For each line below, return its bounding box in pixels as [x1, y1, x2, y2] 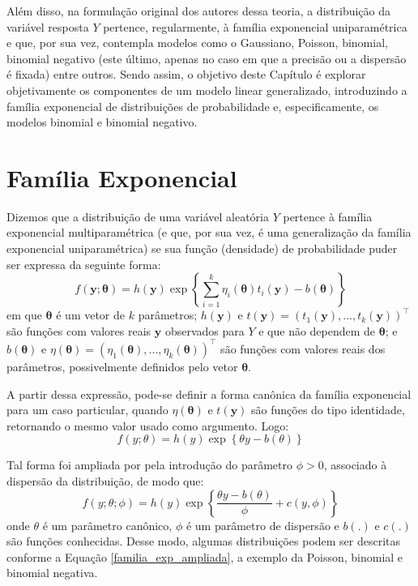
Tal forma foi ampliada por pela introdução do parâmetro [6, 456, 292, 473]
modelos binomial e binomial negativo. [6, 113, 198, 130]
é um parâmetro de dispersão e [186, 516, 339, 533]
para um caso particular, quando [6, 401, 168, 418]
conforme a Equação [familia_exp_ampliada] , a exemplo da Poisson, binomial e [6, 548, 403, 565]
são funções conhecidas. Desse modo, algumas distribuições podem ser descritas [6, 533, 401, 550]
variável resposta [6, 18, 89, 35]
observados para [164, 322, 245, 339]
